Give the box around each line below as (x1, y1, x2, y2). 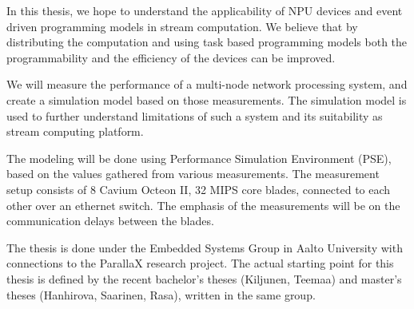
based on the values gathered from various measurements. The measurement (6, 165, 380, 182)
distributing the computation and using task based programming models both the (6, 34, 408, 50)
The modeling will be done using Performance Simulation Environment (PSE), (6, 149, 392, 166)
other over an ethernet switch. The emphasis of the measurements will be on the (6, 196, 400, 213)
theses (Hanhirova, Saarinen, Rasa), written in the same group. (6, 286, 316, 303)
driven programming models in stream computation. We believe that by (6, 18, 358, 34)
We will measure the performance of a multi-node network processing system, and (6, 76, 408, 93)
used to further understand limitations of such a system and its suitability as (6, 107, 383, 124)
